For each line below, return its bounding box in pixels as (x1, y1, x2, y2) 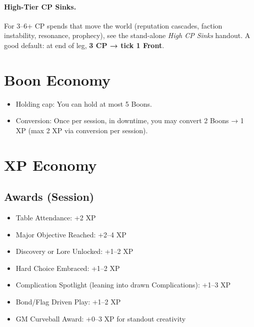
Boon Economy (4, 69, 111, 90)
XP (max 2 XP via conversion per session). (15, 125, 148, 135)
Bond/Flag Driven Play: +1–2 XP (15, 296, 121, 307)
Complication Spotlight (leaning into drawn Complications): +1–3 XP (15, 279, 231, 290)
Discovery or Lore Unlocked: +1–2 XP (15, 246, 133, 256)
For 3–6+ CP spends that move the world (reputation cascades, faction (4, 20, 222, 31)
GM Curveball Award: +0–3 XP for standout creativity (15, 313, 186, 323)
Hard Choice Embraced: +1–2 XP (15, 262, 120, 273)
